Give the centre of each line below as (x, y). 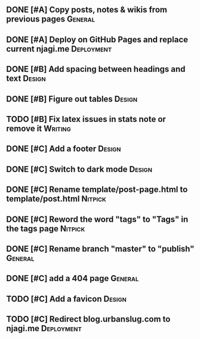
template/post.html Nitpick (56, 199)
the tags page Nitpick (46, 229)
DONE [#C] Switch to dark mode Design (79, 169)
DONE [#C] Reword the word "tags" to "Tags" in (97, 219)
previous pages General (51, 19)
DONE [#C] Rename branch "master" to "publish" (100, 248)
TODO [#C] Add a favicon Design (67, 299)
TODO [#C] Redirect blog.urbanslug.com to (88, 319)
